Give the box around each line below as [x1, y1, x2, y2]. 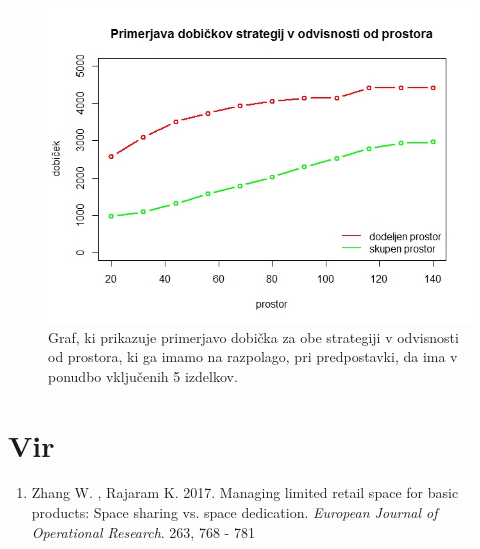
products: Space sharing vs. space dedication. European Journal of [31, 502, 438, 523]
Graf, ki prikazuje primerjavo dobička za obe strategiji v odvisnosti [48, 326, 459, 347]
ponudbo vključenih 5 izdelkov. [48, 365, 238, 386]
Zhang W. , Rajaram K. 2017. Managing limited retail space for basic [31, 482, 459, 503]
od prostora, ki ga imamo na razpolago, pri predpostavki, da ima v [48, 346, 458, 367]
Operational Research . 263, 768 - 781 [31, 521, 255, 542]
